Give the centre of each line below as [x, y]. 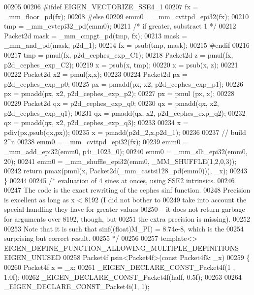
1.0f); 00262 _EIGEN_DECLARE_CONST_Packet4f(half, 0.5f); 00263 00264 [123, 277]
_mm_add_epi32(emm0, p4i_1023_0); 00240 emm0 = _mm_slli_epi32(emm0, [126, 151]
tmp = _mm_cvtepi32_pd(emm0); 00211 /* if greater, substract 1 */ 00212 [120, 26]
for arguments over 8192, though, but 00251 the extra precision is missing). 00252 [127, 219]
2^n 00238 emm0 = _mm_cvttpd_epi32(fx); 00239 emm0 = [96, 142]
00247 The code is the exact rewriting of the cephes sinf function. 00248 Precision [127, 190]
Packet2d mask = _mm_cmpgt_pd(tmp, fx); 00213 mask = [96, 35]
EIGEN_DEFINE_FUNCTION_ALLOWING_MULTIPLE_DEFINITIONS [122, 247]
